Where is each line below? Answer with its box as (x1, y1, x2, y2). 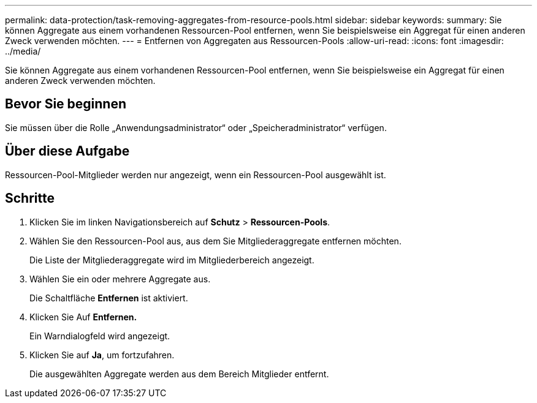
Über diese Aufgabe (5, 143, 130, 159)
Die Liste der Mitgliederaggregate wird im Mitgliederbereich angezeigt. (29, 254, 314, 265)
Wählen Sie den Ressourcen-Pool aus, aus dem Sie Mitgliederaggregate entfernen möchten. (29, 235, 402, 246)
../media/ (5, 46, 41, 56)
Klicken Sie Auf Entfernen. (29, 311, 137, 322)
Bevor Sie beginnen (5, 96, 127, 112)
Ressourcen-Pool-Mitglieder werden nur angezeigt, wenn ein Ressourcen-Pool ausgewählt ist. (5, 169, 386, 180)
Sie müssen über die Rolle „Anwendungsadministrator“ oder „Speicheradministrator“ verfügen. (5, 122, 387, 133)
